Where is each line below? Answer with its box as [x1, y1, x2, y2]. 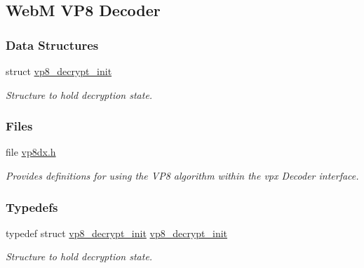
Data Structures [6, 36, 99, 53]
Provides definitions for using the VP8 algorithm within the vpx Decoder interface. [6, 168, 359, 182]
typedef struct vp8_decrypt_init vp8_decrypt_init [6, 225, 228, 240]
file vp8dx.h [6, 145, 56, 159]
